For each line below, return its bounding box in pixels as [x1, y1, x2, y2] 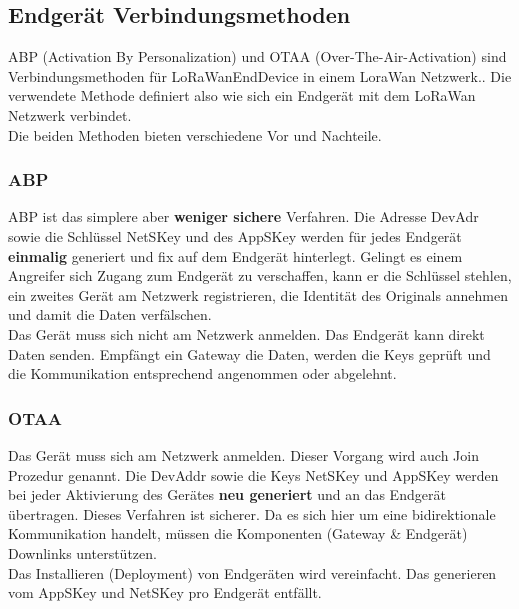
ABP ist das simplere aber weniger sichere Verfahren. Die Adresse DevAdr [8, 206, 479, 227]
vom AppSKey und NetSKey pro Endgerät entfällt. [8, 582, 322, 603]
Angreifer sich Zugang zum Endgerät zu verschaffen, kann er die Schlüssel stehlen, [8, 265, 512, 286]
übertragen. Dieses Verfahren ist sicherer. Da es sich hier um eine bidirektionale [8, 503, 496, 524]
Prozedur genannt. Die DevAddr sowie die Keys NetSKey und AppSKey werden [8, 464, 499, 485]
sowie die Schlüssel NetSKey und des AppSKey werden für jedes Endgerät [8, 225, 462, 246]
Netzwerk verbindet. [8, 104, 132, 125]
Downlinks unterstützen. [8, 542, 157, 563]
